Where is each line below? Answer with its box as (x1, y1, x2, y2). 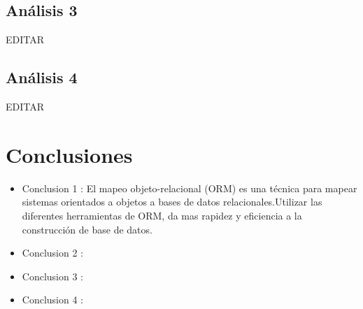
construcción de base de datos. (22, 222, 152, 236)
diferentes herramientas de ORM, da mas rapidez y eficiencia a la (22, 208, 302, 222)
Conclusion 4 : (22, 292, 83, 307)
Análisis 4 (6, 66, 78, 88)
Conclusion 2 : (22, 245, 83, 260)
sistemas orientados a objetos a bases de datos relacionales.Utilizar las (22, 194, 322, 209)
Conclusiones (6, 140, 133, 168)
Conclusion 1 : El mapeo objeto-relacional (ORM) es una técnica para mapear (22, 180, 357, 195)
